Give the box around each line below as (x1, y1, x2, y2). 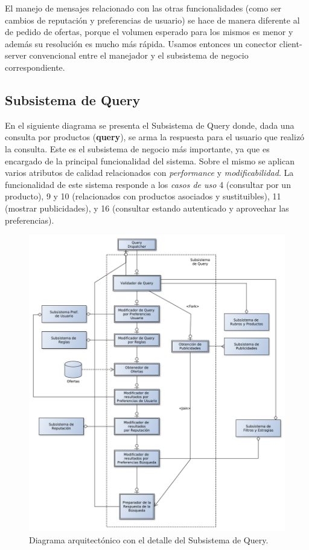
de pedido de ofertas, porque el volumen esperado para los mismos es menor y (5, 25, 293, 38)
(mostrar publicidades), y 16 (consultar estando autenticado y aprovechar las (5, 201, 289, 214)
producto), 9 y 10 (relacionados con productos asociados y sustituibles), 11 (5, 190, 281, 202)
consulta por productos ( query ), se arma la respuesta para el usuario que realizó (5, 131, 305, 143)
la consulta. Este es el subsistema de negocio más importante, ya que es (5, 142, 270, 155)
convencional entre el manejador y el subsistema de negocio (29, 49, 249, 62)
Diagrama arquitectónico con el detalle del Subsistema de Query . (29, 533, 269, 546)
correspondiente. (5, 60, 65, 73)
